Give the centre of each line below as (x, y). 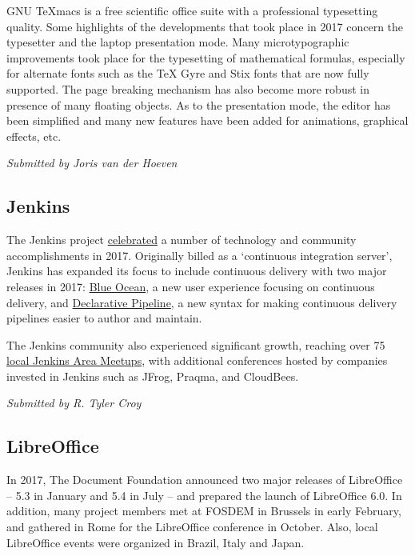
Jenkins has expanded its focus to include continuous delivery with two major (197, 271)
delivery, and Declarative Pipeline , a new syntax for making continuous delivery (202, 302)
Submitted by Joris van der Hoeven (92, 163)
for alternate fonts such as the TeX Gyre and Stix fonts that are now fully (188, 73)
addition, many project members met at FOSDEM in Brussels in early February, (204, 511)
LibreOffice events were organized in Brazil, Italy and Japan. (156, 542)
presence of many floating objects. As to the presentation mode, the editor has (199, 104)
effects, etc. (34, 136)
